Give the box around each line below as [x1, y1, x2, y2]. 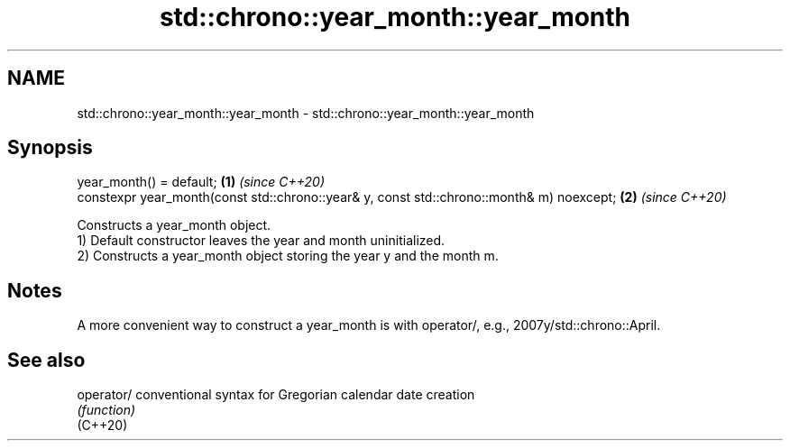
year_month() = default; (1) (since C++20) [77, 174, 326, 190]
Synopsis [7, 136, 93, 160]
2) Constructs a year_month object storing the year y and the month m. [77, 248, 499, 264]
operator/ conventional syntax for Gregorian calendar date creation [77, 387, 475, 403]
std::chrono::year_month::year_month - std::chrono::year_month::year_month [77, 105, 535, 121]
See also [7, 348, 86, 371]
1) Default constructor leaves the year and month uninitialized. [77, 233, 446, 249]
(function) [77, 402, 136, 418]
